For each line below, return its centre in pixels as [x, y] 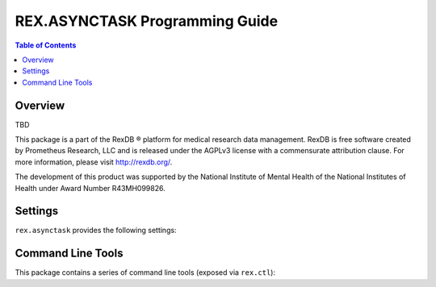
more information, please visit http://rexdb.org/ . [94, 162]
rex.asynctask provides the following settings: [96, 231]
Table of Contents [46, 45]
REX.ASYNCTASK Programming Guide [147, 21]
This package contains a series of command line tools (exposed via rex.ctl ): [145, 272]
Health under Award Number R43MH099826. [90, 188]
